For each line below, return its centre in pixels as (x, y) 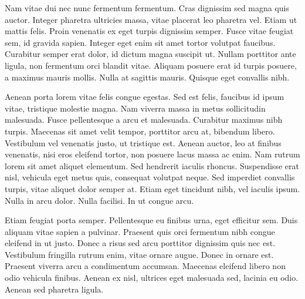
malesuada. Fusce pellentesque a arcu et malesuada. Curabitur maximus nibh (144, 120)
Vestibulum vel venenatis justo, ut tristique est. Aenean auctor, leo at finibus (143, 142)
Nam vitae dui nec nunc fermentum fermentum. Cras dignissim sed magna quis (147, 8)
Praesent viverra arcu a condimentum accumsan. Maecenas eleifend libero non (145, 266)
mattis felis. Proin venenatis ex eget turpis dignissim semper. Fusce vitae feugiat (149, 31)
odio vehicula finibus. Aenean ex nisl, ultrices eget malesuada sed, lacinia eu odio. (152, 278)
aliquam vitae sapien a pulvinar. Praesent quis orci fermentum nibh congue (140, 231)
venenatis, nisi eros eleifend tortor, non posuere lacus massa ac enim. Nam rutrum (152, 154)
